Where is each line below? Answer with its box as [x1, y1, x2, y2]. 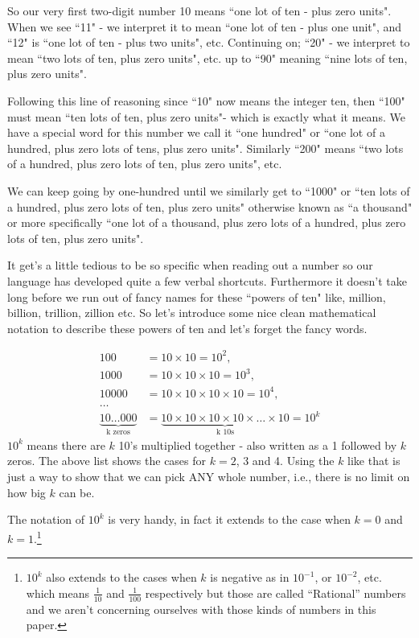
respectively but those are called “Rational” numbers [145, 584, 406, 601]
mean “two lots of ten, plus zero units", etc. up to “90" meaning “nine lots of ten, [7, 49, 408, 66]
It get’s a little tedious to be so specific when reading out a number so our [7, 257, 373, 274]
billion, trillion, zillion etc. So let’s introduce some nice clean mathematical [7, 304, 376, 321]
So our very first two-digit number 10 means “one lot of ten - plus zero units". [7, 2, 392, 19]
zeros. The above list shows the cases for [7, 452, 207, 469]
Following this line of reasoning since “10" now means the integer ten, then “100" [7, 92, 405, 109]
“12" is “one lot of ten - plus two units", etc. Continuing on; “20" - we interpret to [7, 34, 410, 51]
